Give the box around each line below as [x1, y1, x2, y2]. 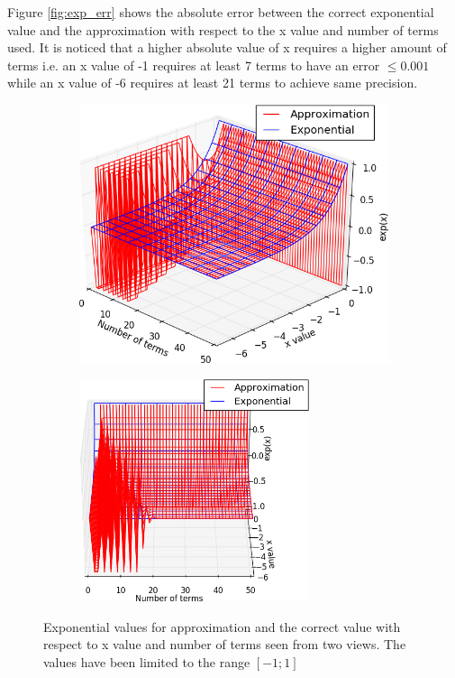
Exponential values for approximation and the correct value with [43, 617, 401, 636]
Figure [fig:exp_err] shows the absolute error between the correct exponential [7, 3, 434, 21]
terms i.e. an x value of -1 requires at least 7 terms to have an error [7, 55, 380, 74]
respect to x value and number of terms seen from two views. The [43, 635, 406, 654]
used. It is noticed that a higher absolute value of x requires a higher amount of [7, 38, 447, 57]
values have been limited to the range [43, 652, 250, 671]
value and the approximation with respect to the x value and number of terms [7, 20, 439, 39]
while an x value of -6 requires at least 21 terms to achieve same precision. [7, 73, 418, 92]
